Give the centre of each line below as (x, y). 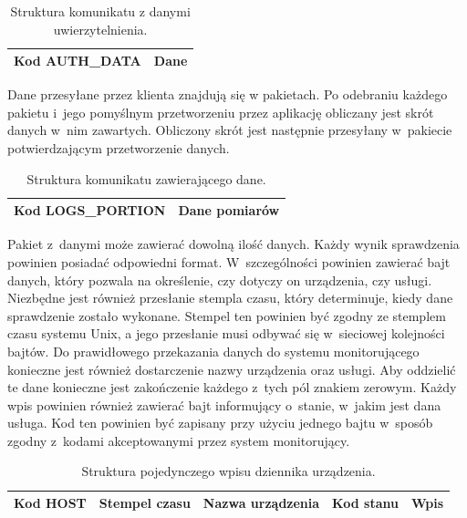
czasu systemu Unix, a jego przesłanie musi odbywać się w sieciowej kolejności (226, 333)
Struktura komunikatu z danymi (100, 11)
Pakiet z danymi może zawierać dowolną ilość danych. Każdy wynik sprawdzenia (233, 244)
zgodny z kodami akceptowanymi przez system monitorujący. (179, 440)
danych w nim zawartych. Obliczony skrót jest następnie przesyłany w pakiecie (230, 130)
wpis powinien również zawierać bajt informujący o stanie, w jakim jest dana (224, 404)
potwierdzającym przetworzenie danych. (119, 148)
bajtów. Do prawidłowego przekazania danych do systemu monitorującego (213, 351)
